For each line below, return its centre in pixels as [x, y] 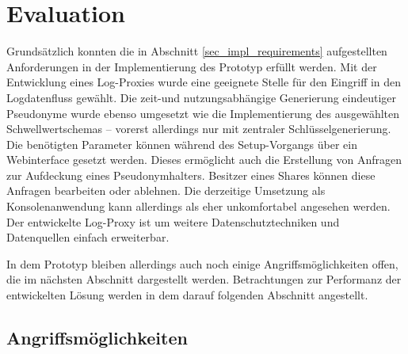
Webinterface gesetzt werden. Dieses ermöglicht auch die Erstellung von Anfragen [204, 160]
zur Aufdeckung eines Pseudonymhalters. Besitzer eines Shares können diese [191, 175]
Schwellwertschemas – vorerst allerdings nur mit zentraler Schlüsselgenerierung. [199, 129]
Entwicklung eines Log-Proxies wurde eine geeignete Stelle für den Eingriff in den [204, 82]
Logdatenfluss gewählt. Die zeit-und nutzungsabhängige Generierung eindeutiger [202, 97]
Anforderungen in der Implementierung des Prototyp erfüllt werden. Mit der [192, 66]
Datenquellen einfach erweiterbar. [88, 237]
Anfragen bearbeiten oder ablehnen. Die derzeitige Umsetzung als [166, 190]
